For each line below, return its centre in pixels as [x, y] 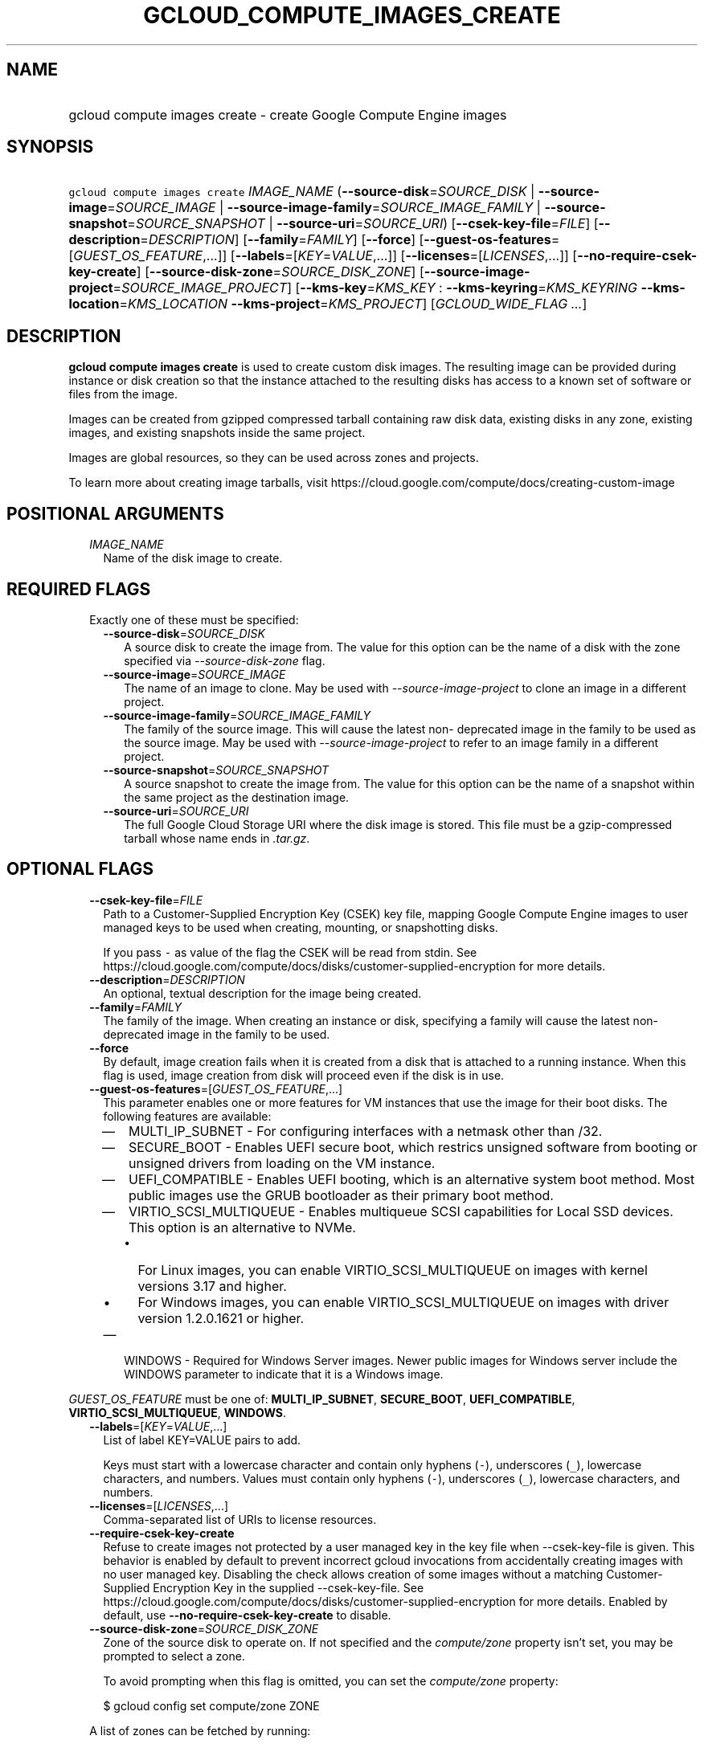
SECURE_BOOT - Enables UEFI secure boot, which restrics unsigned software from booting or [413, 1147]
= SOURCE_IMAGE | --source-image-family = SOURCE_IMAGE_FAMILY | [324, 208]
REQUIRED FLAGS [79, 589]
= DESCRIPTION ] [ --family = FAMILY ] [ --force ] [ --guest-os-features [346, 240]
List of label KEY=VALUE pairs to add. [202, 1440]
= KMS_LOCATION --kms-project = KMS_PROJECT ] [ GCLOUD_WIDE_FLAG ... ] [353, 304]
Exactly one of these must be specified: [194, 619]
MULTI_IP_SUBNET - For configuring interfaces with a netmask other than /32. [365, 1131]
